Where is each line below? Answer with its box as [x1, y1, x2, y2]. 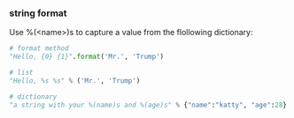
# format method [9, 44, 69, 53]
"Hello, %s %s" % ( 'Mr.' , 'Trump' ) [9, 76, 141, 85]
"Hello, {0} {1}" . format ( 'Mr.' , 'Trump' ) [9, 52, 165, 62]
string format [9, 7, 68, 19]
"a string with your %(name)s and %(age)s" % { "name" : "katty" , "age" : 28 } [9, 100, 288, 109]
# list [9, 69, 34, 77]
